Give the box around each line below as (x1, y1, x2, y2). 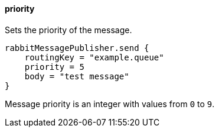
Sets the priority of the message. (5, 24, 132, 35)
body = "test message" (24, 71, 129, 81)
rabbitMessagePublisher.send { (5, 43, 149, 53)
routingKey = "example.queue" (24, 52, 164, 62)
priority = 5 (24, 62, 84, 72)
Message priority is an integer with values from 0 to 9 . (5, 98, 215, 109)
